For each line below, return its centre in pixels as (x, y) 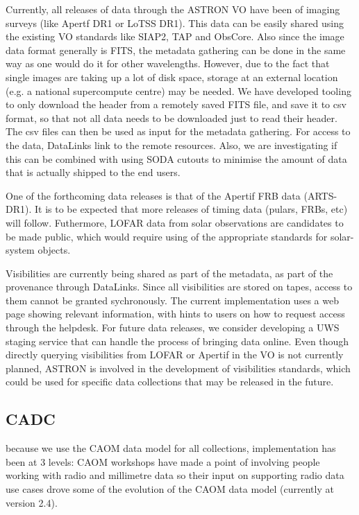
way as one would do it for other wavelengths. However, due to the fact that (168, 63)
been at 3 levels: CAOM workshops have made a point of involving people (163, 461)
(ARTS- (320, 195)
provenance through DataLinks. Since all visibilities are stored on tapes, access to (179, 287)
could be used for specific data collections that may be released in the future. (170, 382)
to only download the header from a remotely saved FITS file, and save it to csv (176, 104)
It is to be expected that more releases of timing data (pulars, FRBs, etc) (191, 209)
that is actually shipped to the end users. (93, 172)
